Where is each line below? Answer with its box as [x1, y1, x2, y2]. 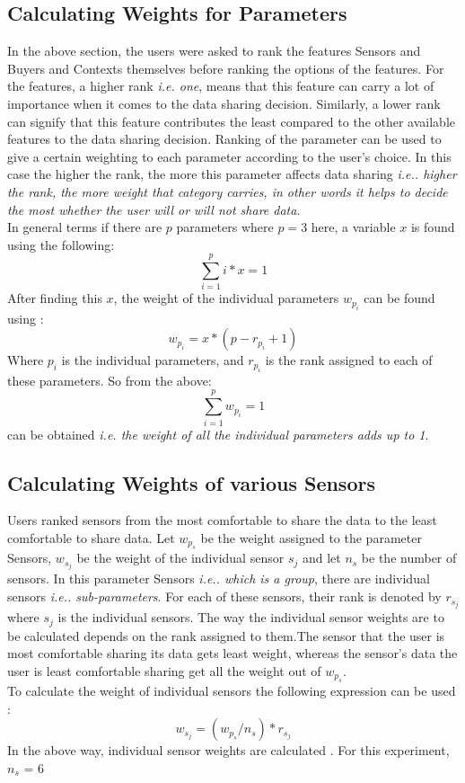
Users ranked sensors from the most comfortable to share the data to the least [7, 511, 437, 529]
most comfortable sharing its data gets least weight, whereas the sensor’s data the [7, 644, 458, 663]
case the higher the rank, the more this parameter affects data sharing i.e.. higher [7, 165, 457, 183]
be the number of [361, 548, 457, 567]
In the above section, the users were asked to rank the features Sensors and [7, 41, 421, 60]
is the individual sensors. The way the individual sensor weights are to [57, 608, 444, 627]
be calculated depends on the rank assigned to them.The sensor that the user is [7, 626, 445, 645]
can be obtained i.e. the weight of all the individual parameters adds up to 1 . [7, 424, 429, 443]
